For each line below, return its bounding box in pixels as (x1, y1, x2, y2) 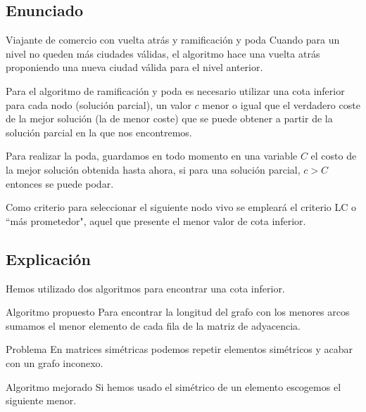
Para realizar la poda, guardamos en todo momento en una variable (6, 148, 298, 163)
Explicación (6, 247, 91, 269)
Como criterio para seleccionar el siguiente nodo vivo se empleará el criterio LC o (6, 200, 357, 214)
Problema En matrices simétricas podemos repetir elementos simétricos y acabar (6, 342, 353, 356)
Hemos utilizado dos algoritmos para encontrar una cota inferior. (6, 281, 285, 295)
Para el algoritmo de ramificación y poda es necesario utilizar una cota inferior (6, 83, 345, 98)
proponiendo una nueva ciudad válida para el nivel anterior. (6, 60, 263, 75)
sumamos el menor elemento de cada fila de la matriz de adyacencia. (6, 318, 301, 333)
